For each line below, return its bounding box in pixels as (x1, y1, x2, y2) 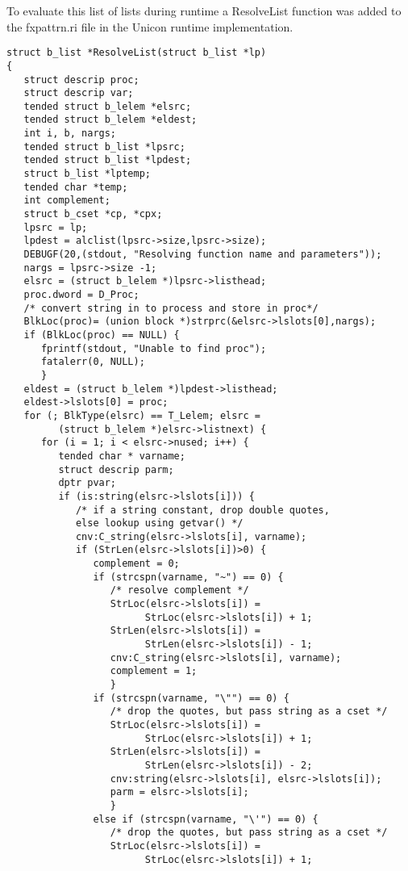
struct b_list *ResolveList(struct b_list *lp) (6, 47, 267, 59)
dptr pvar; (58, 477, 117, 489)
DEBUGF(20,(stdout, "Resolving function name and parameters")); (23, 249, 382, 261)
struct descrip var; (23, 87, 134, 99)
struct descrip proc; (23, 73, 139, 86)
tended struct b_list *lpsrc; (23, 140, 185, 153)
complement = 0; (93, 558, 180, 570)
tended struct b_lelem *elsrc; (23, 100, 192, 112)
